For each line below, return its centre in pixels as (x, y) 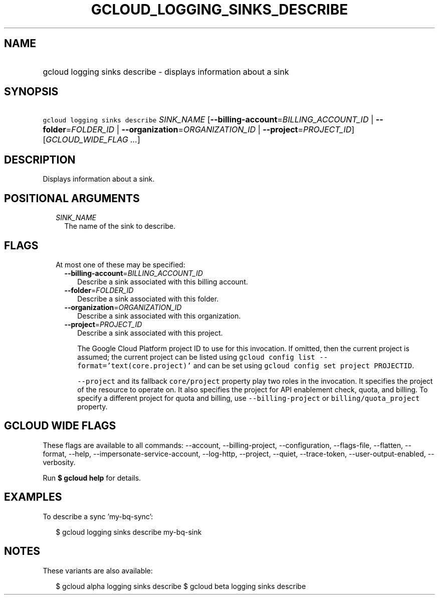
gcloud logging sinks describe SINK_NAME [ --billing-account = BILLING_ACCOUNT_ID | (208, 120)
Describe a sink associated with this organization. (159, 316)
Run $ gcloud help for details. (92, 478)
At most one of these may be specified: (121, 264)
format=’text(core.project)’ (134, 365)
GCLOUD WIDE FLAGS (60, 426)
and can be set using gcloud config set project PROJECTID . (304, 365)
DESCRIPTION (40, 160)
